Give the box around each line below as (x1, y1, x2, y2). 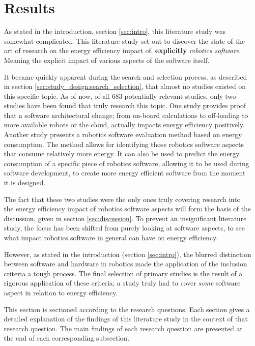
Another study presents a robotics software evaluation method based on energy (4, 129, 242, 140)
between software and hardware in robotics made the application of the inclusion (4, 259, 247, 269)
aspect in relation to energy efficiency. (4, 287, 118, 297)
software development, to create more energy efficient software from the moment (4, 168, 246, 178)
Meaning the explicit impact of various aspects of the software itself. (4, 55, 210, 65)
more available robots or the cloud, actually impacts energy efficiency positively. (4, 119, 245, 130)
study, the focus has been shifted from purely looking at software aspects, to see (4, 223, 245, 233)
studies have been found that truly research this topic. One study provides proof (4, 100, 246, 111)
